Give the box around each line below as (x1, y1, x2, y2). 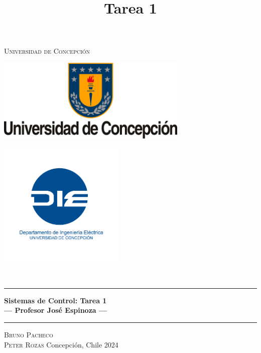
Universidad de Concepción (4, 45, 90, 56)
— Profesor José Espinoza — (4, 305, 107, 315)
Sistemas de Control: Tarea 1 (4, 295, 107, 305)
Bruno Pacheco (4, 329, 53, 340)
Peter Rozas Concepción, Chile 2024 (4, 339, 118, 349)
